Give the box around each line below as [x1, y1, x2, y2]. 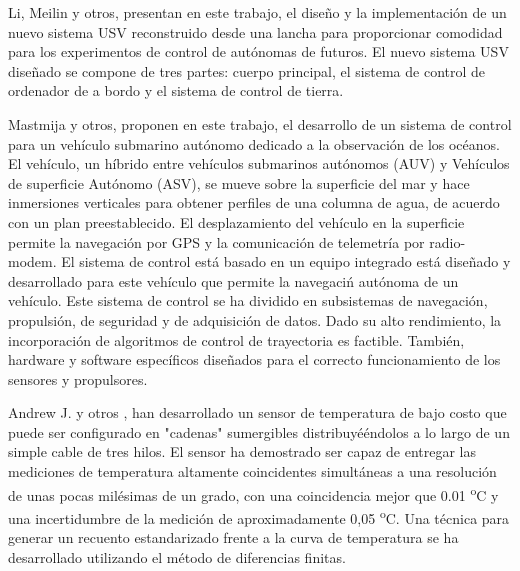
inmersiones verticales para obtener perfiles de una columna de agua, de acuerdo [8, 192, 500, 213]
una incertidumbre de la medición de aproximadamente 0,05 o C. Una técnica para [8, 504, 510, 528]
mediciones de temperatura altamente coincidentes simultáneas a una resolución [8, 461, 497, 482]
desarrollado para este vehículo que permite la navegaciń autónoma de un [8, 270, 459, 291]
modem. [8, 251, 57, 272]
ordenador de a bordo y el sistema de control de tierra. [8, 80, 344, 101]
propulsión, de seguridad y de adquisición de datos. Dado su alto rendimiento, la [8, 309, 502, 330]
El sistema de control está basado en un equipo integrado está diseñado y [61, 251, 511, 272]
